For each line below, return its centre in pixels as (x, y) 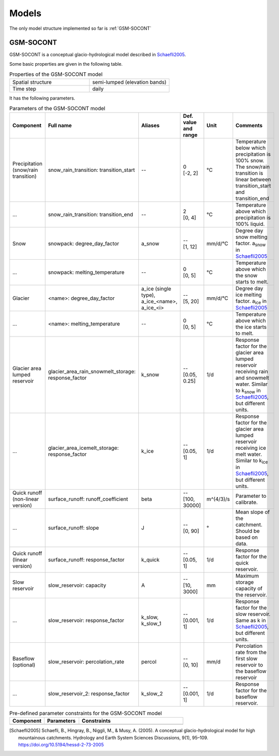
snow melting (251, 237)
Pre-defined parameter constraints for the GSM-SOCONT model (86, 713)
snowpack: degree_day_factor (84, 244)
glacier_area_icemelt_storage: (83, 448)
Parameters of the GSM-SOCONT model (57, 109)
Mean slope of (253, 512)
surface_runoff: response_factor (86, 559)
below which (250, 148)
